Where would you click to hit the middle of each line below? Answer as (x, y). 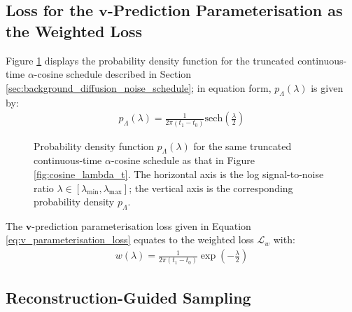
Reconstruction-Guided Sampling (128, 297)
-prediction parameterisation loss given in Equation (141, 225)
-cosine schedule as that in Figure (183, 160)
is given (327, 87)
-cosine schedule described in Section (113, 74)
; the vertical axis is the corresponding (211, 188)
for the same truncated (242, 145)
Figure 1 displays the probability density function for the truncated (150, 60)
